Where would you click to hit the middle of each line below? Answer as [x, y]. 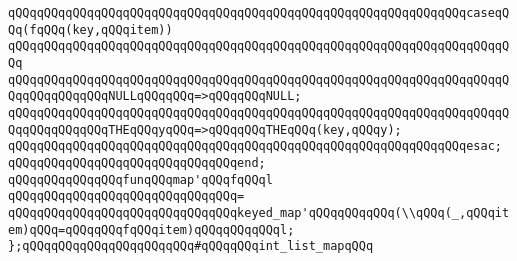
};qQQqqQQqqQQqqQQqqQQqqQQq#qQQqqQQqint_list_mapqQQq [191, 246]
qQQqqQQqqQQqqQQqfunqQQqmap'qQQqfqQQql [140, 179]
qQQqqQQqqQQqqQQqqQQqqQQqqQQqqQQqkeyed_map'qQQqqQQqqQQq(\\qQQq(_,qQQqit [259, 212]
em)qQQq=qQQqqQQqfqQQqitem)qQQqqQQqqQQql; [151, 229]
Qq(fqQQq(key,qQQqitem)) [90, 29]
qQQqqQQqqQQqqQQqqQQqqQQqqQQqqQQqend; [137, 162]
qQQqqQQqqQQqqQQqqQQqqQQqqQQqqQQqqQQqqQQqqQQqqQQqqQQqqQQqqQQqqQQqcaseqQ [259, 13]
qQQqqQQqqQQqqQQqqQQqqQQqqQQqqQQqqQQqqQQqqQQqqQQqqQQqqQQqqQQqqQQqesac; [255, 146]
